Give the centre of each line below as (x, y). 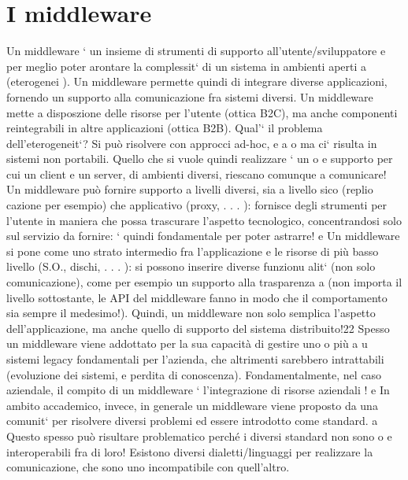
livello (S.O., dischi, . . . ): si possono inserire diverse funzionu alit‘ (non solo (191, 266)
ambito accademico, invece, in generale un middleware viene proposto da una (192, 405)
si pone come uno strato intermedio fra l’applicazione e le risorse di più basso (193, 251)
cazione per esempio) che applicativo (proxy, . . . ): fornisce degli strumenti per (197, 205)
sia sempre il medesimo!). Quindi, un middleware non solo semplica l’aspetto (191, 313)
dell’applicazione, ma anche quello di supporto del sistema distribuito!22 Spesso (198, 328)
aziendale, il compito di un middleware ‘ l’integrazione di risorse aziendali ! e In (198, 390)
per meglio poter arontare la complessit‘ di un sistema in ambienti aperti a (187, 66)
